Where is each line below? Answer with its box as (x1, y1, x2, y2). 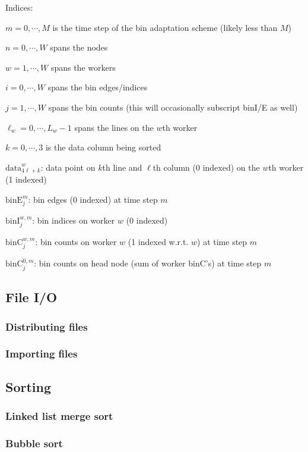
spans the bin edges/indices (47, 81, 148, 93)
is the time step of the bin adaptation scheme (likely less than (52, 21, 278, 33)
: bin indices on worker (32, 214, 115, 226)
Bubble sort (5, 435, 63, 450)
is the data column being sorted (45, 141, 161, 153)
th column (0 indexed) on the (153, 161, 260, 173)
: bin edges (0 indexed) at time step (28, 193, 158, 205)
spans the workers (50, 61, 116, 73)
